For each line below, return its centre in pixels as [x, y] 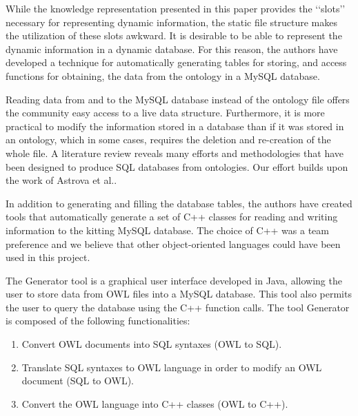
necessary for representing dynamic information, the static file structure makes [171, 22]
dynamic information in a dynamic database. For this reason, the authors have [172, 49]
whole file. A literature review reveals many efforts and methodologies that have [175, 153]
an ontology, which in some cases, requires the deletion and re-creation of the [168, 139]
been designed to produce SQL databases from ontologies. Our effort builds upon [177, 166]
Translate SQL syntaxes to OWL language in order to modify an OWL [172, 367]
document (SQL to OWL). [78, 381]
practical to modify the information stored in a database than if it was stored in [175, 126]
